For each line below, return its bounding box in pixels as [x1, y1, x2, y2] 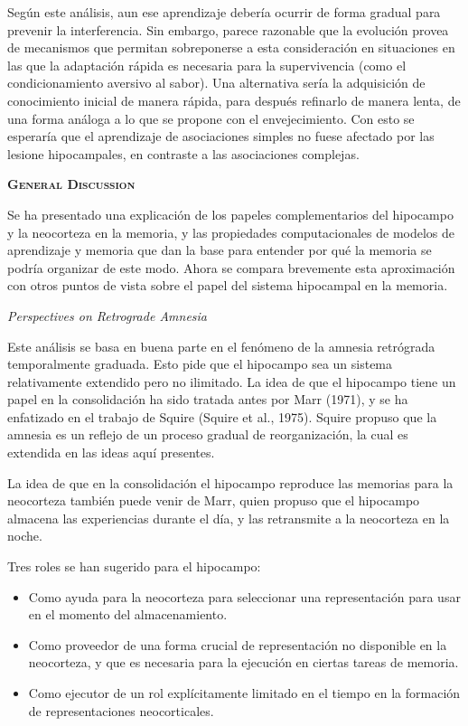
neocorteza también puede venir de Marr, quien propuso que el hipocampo [7, 491, 420, 510]
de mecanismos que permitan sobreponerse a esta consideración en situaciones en [7, 38, 455, 57]
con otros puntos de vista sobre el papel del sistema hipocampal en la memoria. [7, 276, 448, 295]
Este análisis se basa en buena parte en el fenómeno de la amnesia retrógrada [7, 336, 435, 355]
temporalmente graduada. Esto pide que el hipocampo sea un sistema [7, 354, 393, 373]
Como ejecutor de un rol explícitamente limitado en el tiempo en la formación [28, 684, 461, 702]
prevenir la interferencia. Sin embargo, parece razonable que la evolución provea [7, 20, 449, 39]
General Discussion [7, 174, 136, 193]
